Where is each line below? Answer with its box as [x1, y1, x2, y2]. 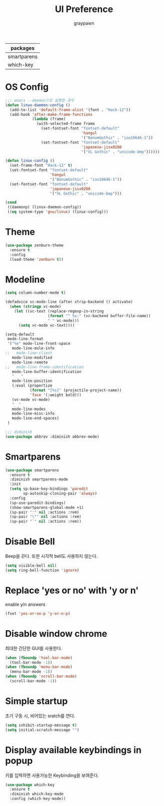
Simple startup [5, 696, 68, 707]
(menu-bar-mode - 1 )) [9, 669, 52, 675]
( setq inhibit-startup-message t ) [5, 723, 77, 728]
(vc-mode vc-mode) [11, 397, 50, 402]
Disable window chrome [5, 628, 107, 639]
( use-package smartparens [5, 468, 59, 473]
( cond [5, 200, 16, 205]
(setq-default [5, 332, 35, 337]
